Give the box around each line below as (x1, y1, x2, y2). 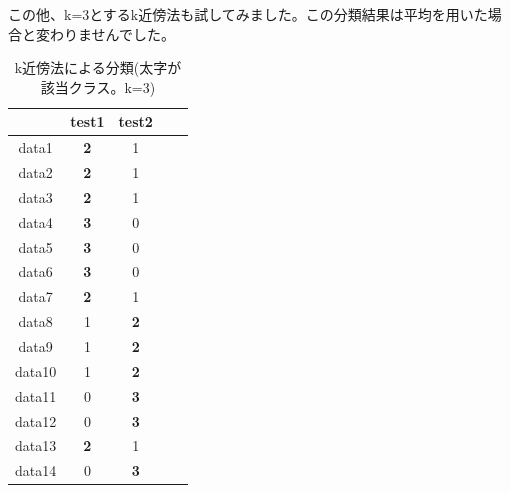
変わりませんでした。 (35, 23, 175, 44)
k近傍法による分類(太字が (14, 57, 182, 78)
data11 (15, 385, 57, 406)
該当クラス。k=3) (40, 76, 156, 97)
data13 (15, 435, 57, 456)
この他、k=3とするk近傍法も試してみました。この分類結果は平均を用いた (8, 4, 488, 24)
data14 (15, 460, 57, 481)
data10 (15, 360, 57, 381)
